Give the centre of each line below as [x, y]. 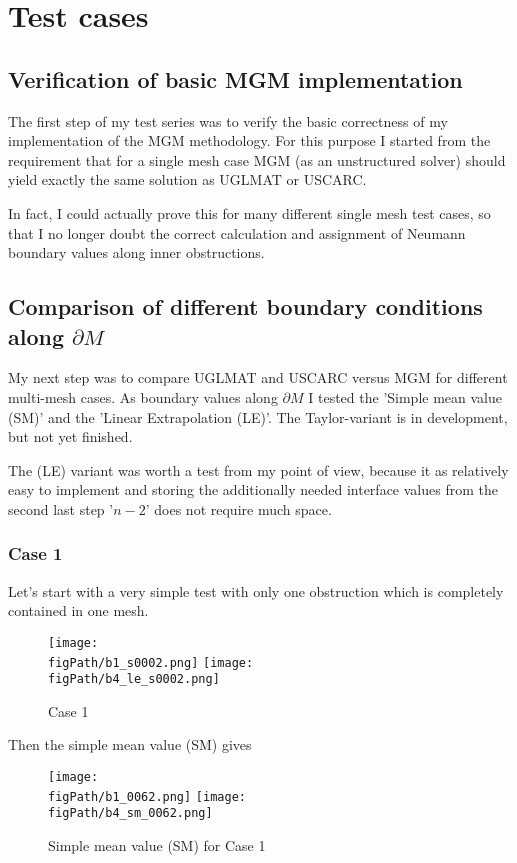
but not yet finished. [70, 436]
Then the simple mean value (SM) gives [130, 744]
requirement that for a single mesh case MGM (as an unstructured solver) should [257, 159]
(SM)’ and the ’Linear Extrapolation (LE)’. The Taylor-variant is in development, [258, 416]
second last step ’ [61, 508]
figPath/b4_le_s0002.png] [134, 679]
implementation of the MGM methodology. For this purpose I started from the [249, 140]
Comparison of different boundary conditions [245, 306]
